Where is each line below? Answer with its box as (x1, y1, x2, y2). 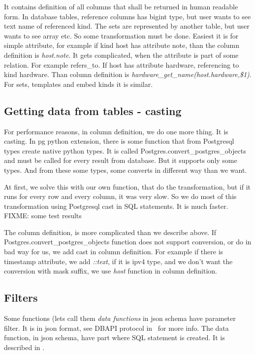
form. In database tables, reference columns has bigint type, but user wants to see (4, 11, 251, 21)
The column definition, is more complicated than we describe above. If (4, 227, 217, 237)
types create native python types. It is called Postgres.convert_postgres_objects (4, 145, 246, 156)
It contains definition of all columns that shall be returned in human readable (4, 1, 238, 11)
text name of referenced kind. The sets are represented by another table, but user (4, 21, 250, 31)
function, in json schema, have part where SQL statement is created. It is (4, 332, 225, 343)
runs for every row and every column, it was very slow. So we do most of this (4, 191, 237, 201)
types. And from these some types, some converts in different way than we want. (4, 164, 247, 175)
